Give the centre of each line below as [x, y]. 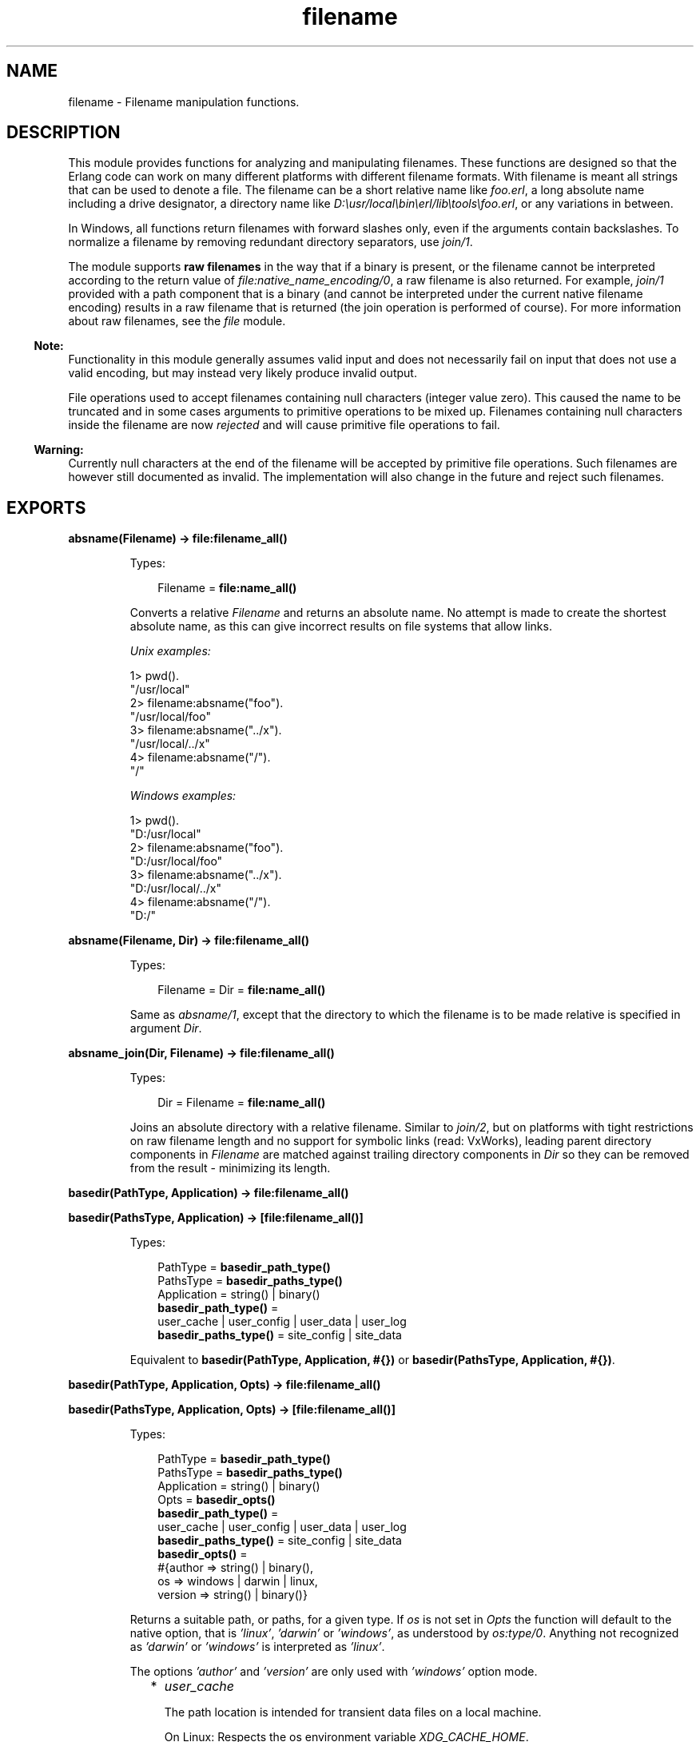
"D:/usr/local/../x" [175, 889]
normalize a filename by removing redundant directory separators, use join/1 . [270, 242]
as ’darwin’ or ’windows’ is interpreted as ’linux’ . [257, 1647]
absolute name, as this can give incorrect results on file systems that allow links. [341, 626]
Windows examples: [183, 796]
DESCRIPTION [64, 133]
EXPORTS [46, 507]
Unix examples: [170, 651]
